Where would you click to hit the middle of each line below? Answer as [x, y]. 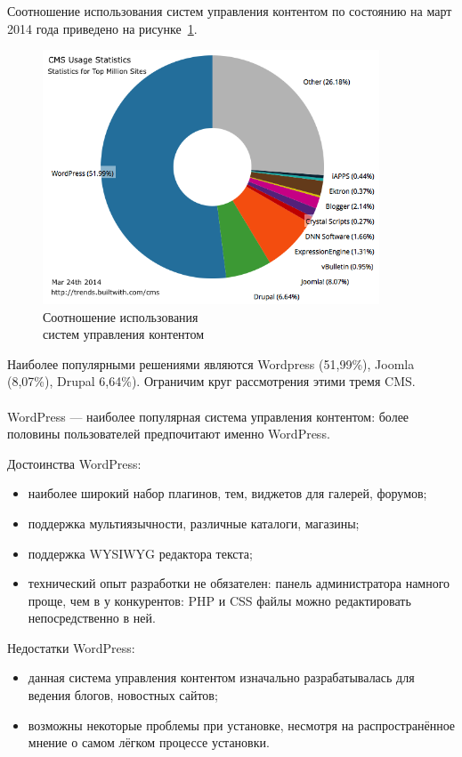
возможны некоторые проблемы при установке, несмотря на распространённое [242, 725]
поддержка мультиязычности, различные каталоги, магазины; [194, 523]
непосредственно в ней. [92, 618]
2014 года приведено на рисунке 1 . [102, 28]
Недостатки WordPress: [71, 647]
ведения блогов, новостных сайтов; [123, 695]
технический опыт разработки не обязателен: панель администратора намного [239, 583]
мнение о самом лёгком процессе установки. [149, 742]
